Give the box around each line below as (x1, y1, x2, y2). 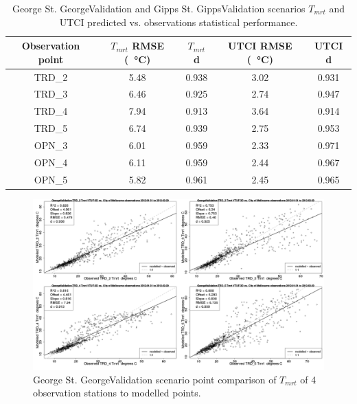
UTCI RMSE (228, 38, 292, 53)
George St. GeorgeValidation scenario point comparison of (33, 372, 277, 386)
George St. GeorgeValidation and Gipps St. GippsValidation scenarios (12, 1, 306, 15)
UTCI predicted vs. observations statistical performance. (59, 14, 298, 29)
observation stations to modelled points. (33, 385, 201, 400)
